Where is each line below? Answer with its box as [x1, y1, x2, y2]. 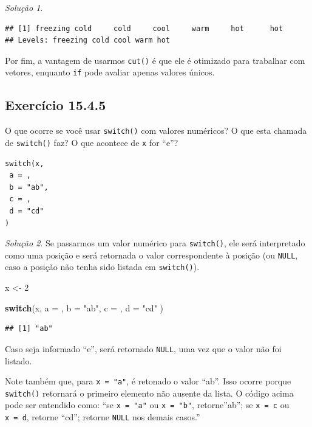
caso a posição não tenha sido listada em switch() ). [5, 260, 200, 273]
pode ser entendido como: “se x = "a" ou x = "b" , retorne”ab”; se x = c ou [5, 398, 290, 411]
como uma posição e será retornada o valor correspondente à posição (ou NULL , [5, 248, 298, 261]
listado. [5, 354, 32, 367]
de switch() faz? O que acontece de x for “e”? [5, 136, 178, 148]
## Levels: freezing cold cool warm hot [5, 36, 171, 45]
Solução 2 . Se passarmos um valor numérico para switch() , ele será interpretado [5, 237, 305, 249]
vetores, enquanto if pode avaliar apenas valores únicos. [5, 66, 215, 78]
